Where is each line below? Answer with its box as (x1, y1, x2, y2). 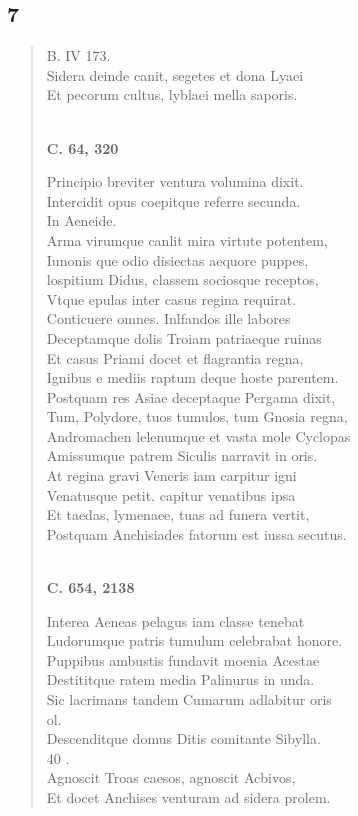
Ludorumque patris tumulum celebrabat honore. (46, 630, 343, 651)
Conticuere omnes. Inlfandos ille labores (46, 308, 291, 329)
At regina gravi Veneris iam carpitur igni (46, 465, 297, 486)
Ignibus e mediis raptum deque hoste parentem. (46, 367, 339, 388)
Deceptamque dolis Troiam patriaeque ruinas (46, 327, 322, 348)
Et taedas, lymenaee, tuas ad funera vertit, (46, 504, 310, 525)
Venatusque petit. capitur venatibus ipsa (46, 484, 296, 505)
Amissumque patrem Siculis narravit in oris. (46, 445, 318, 466)
